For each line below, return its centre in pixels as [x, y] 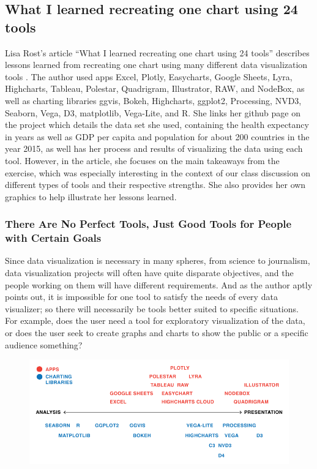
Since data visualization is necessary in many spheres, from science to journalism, [158, 261]
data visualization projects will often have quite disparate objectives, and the [149, 273]
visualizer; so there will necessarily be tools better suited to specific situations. [152, 308]
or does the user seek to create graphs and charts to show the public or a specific [157, 333]
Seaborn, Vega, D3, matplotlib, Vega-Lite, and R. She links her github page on [153, 112]
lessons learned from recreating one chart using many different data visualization [156, 65]
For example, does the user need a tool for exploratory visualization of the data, [155, 321]
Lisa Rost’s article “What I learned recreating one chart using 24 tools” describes [157, 52]
